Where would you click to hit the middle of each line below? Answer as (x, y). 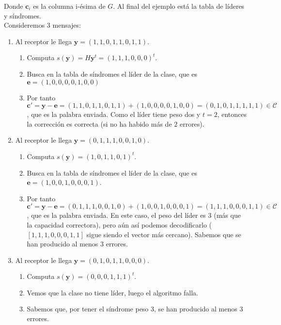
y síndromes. (23, 15)
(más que (227, 215)
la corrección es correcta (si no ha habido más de (99, 123)
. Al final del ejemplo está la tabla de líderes (179, 6)
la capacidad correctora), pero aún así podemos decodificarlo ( (119, 224)
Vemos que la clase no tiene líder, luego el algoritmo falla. (112, 292)
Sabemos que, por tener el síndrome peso (88, 309)
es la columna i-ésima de (69, 6)
